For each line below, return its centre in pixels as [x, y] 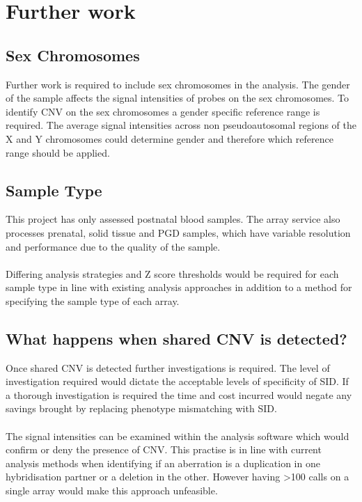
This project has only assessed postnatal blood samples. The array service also [173, 219]
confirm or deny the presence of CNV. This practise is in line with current [164, 449]
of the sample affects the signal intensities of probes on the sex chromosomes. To [178, 98]
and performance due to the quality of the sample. [113, 246]
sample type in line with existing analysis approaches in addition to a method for [179, 287]
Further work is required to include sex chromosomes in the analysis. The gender [178, 84]
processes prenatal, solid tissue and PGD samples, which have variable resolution [178, 232]
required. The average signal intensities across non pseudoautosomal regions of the [181, 125]
